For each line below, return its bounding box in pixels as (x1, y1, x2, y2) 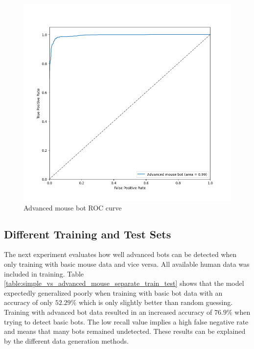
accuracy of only (4, 297, 53, 307)
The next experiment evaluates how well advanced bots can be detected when (4, 249, 237, 259)
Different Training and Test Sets (4, 226, 171, 241)
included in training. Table (4, 268, 84, 279)
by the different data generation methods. (4, 335, 129, 346)
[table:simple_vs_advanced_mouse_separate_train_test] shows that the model (4, 278, 244, 288)
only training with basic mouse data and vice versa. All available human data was (4, 258, 250, 269)
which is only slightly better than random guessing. (78, 297, 233, 307)
